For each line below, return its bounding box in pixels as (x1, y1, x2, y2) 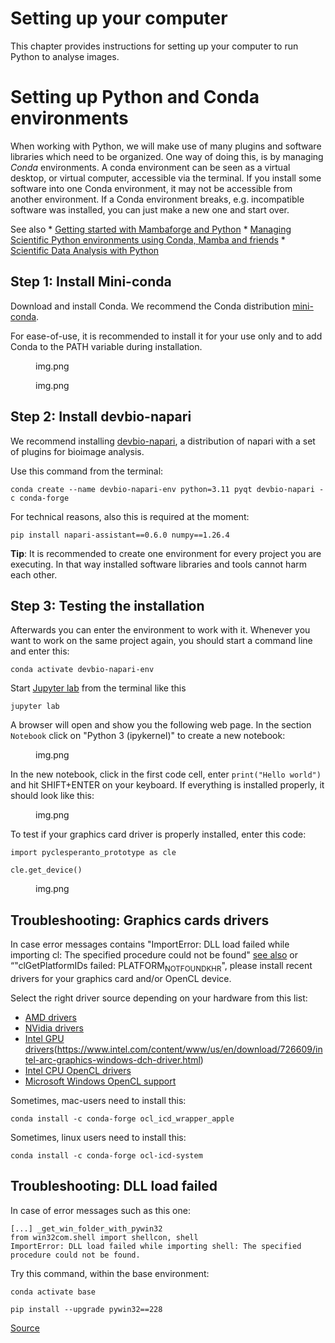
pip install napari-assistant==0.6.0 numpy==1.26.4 (10, 530, 230, 540)
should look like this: (10, 790, 95, 802)
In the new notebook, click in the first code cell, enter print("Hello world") (10, 768, 322, 781)
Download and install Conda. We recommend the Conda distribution (10, 300, 291, 312)
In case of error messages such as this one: (10, 1204, 191, 1216)
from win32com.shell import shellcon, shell (10, 1232, 199, 1242)
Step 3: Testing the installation (10, 597, 205, 614)
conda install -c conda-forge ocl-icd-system (10, 1150, 203, 1161)
